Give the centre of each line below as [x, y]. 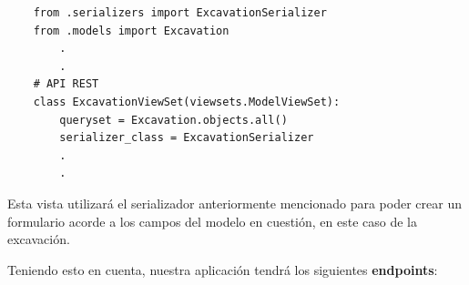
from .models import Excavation [131, 31]
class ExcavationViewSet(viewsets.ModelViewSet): [187, 102]
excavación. [39, 239]
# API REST [66, 84]
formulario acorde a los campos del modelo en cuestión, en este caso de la [212, 221]
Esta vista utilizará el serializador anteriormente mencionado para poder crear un [234, 203]
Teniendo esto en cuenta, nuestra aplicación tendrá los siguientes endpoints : [223, 269]
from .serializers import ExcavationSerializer [180, 13]
